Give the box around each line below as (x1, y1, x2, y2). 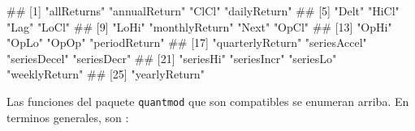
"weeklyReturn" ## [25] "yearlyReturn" (6, 65, 205, 82)
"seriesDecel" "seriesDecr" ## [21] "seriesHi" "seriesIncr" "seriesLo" (6, 49, 337, 66)
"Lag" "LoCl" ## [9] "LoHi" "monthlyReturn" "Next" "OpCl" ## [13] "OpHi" (6, 18, 392, 35)
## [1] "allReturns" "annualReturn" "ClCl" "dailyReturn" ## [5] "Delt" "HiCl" (6, 2, 400, 19)
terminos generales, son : (6, 108, 129, 125)
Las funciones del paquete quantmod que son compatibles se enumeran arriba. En (6, 92, 409, 109)
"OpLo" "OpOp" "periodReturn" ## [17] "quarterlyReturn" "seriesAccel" (6, 34, 367, 51)
